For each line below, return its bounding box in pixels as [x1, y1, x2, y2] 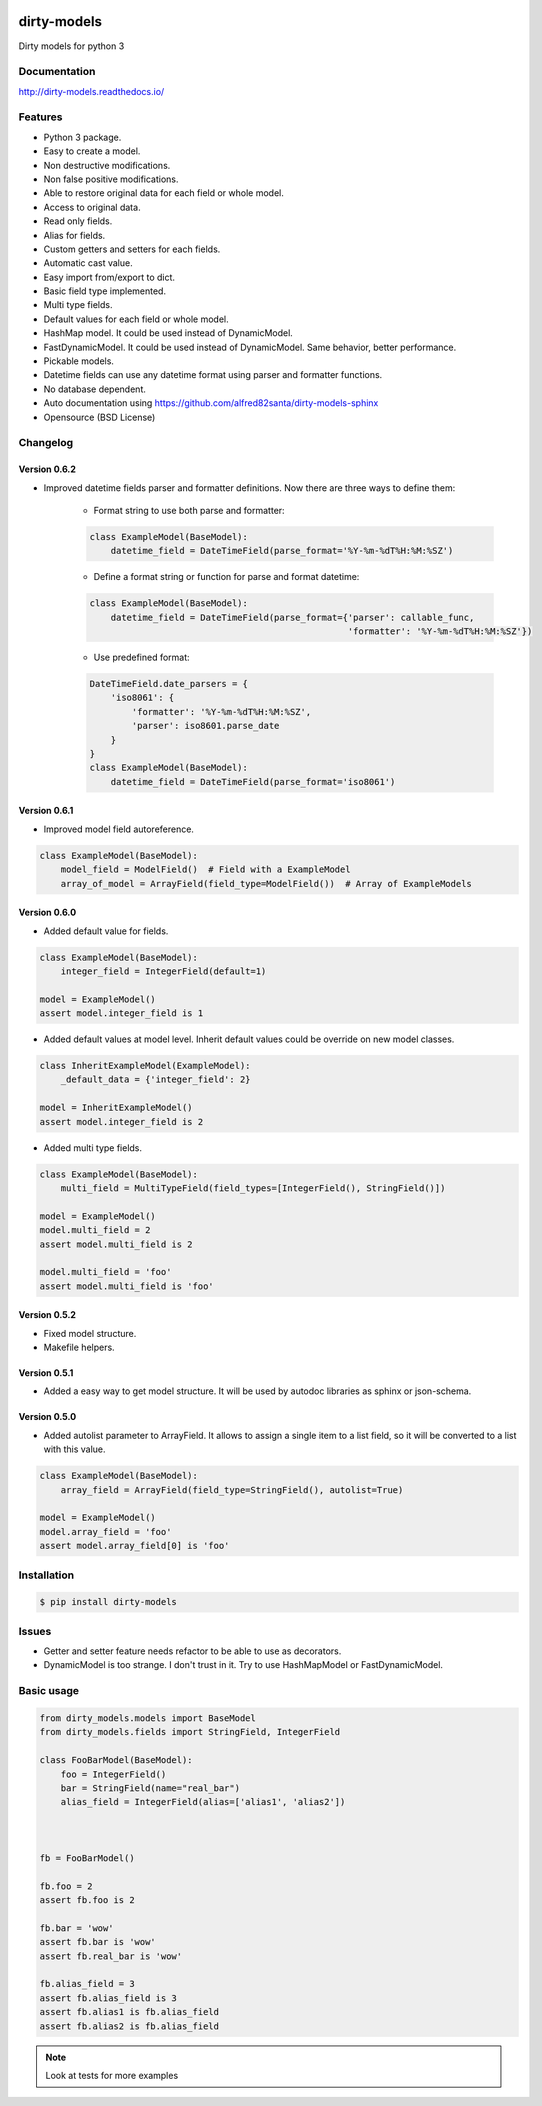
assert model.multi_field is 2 [39, 1238, 194, 1250]
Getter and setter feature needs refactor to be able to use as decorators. [43, 1645, 342, 1657]
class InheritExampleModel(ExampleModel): [39, 1060, 251, 1072]
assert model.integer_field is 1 [39, 1008, 204, 1019]
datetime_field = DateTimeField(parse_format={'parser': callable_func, [110, 611, 475, 623]
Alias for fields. [43, 229, 106, 241]
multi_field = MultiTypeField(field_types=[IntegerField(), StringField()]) [60, 1182, 446, 1194]
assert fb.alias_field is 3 [39, 1992, 177, 2004]
